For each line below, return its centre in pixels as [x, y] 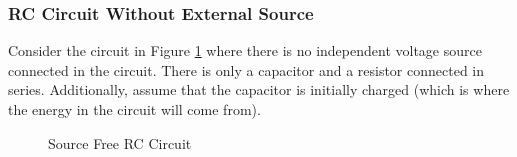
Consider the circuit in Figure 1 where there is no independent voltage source [245, 50]
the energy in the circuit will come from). [134, 109]
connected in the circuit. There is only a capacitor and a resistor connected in [246, 69]
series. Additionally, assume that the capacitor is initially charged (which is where [259, 89]
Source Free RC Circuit [120, 142]
